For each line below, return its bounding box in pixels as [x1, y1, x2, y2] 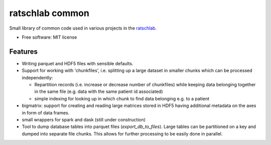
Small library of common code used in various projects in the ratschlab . [9, 25, 157, 31]
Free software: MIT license [22, 34, 77, 40]
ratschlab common [9, 8, 90, 19]
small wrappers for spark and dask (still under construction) [22, 116, 146, 122]
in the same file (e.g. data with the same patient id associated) [34, 88, 163, 95]
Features [9, 47, 38, 56]
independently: [22, 74, 53, 80]
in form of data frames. [22, 109, 70, 115]
